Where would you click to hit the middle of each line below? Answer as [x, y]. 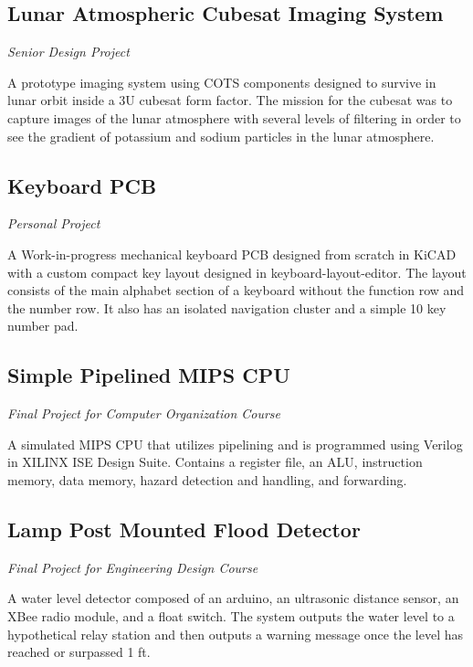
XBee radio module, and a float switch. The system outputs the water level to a [231, 615]
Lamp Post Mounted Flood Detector [184, 529]
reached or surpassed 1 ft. [79, 652]
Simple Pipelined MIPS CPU [149, 375]
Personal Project [54, 223]
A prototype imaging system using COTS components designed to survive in [222, 82]
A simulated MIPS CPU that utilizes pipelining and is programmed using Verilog [235, 444]
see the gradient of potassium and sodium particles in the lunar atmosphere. [221, 136]
